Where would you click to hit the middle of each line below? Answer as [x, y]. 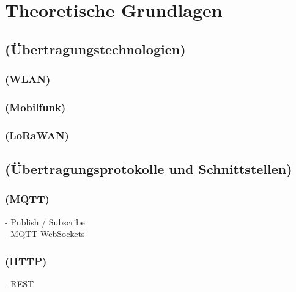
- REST [20, 284]
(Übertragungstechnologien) [95, 49]
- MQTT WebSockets [45, 234]
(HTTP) [26, 261]
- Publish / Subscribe [45, 221]
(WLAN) [28, 79]
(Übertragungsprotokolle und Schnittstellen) [149, 169]
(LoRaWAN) [37, 135]
